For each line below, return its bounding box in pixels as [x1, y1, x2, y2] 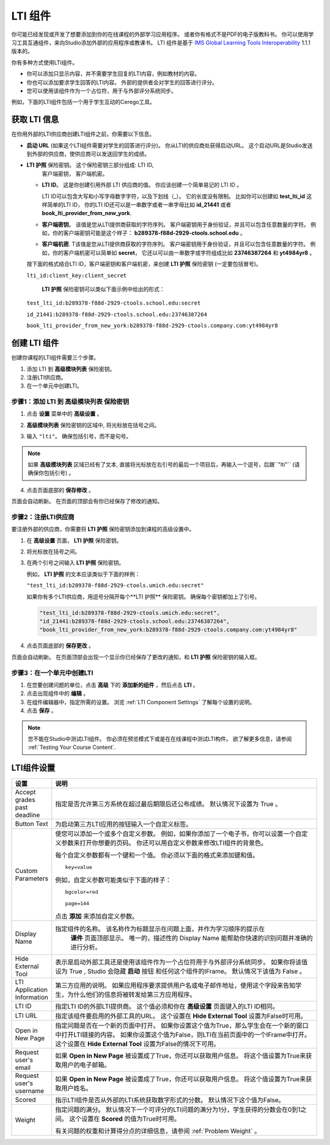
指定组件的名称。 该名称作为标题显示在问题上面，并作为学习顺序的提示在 [55, 925, 265, 933]
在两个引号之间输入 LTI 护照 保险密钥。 [26, 559, 125, 567]
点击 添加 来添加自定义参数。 [55, 912, 139, 921]
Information [15, 993, 48, 1002]
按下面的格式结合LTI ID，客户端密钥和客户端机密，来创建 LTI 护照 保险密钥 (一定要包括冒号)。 [26, 260, 262, 268]
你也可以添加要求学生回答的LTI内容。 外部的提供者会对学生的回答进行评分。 [26, 78, 218, 86]
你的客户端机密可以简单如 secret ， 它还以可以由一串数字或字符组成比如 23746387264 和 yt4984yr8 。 [52, 249, 315, 256]
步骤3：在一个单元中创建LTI [11, 668, 94, 677]
